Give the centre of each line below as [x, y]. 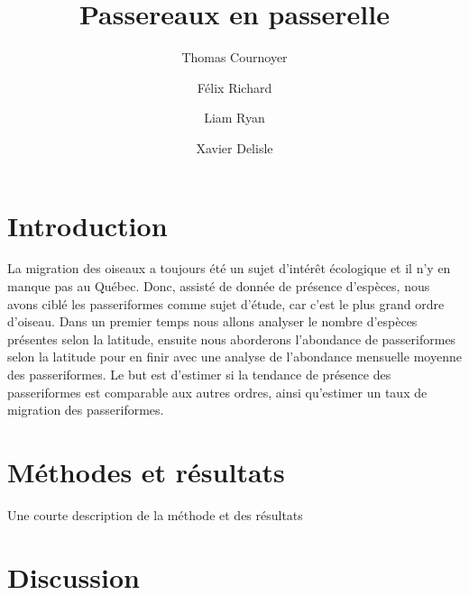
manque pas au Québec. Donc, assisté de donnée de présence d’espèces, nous [219, 286]
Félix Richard [234, 87]
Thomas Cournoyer [234, 57]
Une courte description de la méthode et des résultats [155, 514]
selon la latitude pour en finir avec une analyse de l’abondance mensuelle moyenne [234, 357]
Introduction [87, 225]
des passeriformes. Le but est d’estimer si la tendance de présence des [199, 374]
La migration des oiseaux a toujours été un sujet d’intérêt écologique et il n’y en [229, 268]
